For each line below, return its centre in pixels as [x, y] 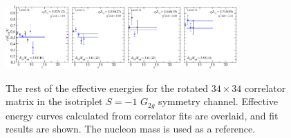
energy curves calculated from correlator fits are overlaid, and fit [142, 115]
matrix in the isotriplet [54, 101]
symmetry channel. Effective [218, 101]
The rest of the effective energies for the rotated [107, 88]
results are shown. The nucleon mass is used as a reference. [131, 129]
